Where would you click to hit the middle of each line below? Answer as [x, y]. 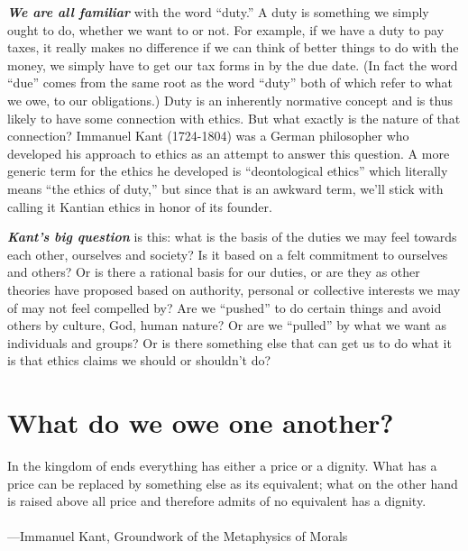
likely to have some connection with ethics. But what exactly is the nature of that [234, 118]
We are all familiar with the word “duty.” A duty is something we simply [218, 12]
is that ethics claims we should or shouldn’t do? [139, 360]
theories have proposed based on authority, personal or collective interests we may [234, 289]
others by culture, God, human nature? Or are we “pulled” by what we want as [227, 325]
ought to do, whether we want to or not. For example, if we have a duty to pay [226, 29]
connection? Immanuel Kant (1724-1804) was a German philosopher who [208, 136]
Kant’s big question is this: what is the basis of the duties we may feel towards [232, 237]
